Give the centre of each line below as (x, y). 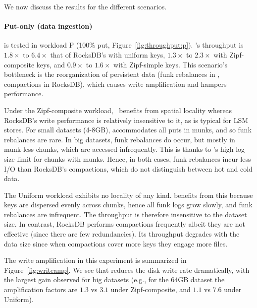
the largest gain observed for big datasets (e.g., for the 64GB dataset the (114, 279)
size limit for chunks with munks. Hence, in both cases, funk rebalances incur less (128, 158)
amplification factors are (41, 289)
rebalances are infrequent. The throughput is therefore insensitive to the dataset (126, 214)
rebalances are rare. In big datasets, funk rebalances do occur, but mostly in (120, 139)
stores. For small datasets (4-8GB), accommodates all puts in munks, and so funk (128, 130)
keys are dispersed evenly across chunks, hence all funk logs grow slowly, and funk (128, 205)
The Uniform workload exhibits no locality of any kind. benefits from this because (128, 195)
